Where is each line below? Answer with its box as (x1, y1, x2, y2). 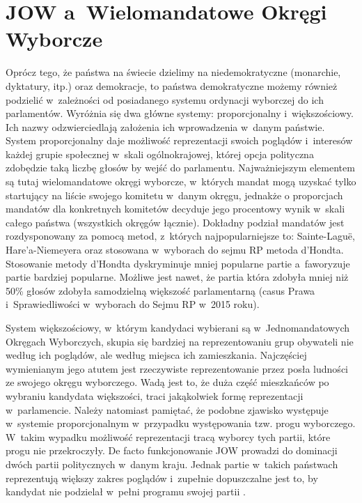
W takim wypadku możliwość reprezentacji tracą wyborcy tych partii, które (6, 429, 331, 444)
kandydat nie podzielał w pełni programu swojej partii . (6, 484, 246, 499)
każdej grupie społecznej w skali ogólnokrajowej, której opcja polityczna (6, 146, 314, 161)
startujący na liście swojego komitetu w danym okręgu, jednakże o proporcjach (6, 187, 343, 202)
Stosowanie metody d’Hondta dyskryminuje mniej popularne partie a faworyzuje (6, 256, 350, 270)
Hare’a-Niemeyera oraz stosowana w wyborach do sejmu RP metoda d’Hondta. (6, 242, 344, 257)
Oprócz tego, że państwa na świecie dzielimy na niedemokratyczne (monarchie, (6, 65, 341, 79)
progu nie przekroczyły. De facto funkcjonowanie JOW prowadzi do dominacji (6, 443, 338, 458)
